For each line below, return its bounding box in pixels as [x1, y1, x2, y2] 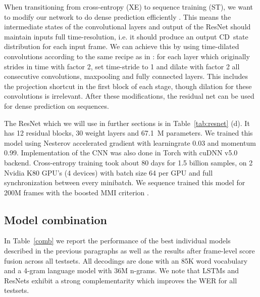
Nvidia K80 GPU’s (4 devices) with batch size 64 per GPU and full [4, 167, 213, 178]
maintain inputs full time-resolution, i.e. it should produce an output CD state [4, 31, 248, 41]
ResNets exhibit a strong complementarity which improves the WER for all [4, 275, 237, 285]
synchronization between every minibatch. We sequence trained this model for [4, 177, 245, 188]
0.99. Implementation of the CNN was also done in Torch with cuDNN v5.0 [4, 147, 238, 158]
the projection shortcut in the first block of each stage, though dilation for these [4, 80, 252, 91]
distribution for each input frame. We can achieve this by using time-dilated [4, 41, 239, 52]
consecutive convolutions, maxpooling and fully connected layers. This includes [4, 71, 248, 81]
